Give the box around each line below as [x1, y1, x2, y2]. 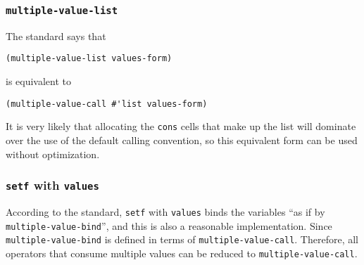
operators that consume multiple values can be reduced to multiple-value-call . [6, 245, 358, 260]
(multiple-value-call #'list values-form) [6, 98, 208, 109]
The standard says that [6, 28, 106, 43]
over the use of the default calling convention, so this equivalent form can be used [6, 132, 358, 147]
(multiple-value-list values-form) [6, 53, 172, 64]
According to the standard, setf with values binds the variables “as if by [6, 204, 325, 219]
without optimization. [6, 146, 100, 161]
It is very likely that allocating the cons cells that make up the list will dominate [6, 119, 356, 134]
